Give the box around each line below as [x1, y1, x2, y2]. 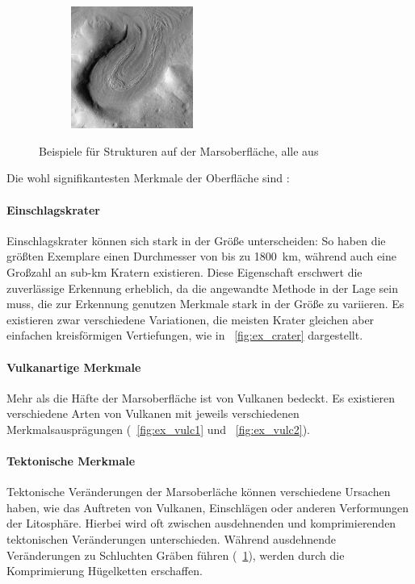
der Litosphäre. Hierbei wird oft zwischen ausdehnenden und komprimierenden [6, 515, 396, 532]
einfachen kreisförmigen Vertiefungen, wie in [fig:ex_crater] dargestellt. [6, 327, 363, 344]
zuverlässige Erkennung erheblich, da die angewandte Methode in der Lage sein [6, 279, 398, 296]
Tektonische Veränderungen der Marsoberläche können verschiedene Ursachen [6, 483, 391, 500]
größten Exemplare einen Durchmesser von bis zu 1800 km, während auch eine [6, 248, 397, 265]
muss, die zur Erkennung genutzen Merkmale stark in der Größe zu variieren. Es [6, 295, 405, 312]
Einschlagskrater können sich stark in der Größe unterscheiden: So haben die [6, 232, 386, 248]
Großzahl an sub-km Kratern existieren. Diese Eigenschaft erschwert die [6, 263, 363, 280]
